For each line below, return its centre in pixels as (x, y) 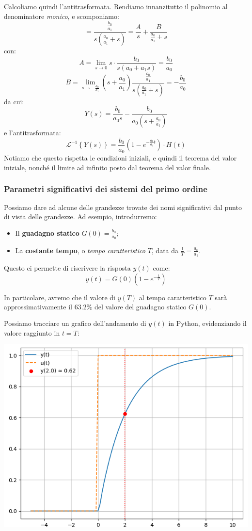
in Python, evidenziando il (207, 323)
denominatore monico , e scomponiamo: (62, 16)
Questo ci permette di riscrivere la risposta (67, 268)
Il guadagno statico (47, 233)
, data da (165, 250)
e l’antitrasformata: (32, 132)
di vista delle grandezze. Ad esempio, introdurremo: (80, 217)
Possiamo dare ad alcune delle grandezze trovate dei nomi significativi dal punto (123, 207)
